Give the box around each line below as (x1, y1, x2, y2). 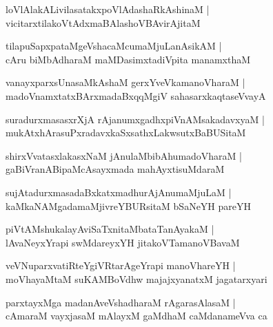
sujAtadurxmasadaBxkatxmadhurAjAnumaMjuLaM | (6, 184, 232, 199)
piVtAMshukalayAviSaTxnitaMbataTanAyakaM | (6, 222, 214, 236)
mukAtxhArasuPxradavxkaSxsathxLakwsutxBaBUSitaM (6, 125, 246, 140)
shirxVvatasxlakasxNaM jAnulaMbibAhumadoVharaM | (6, 148, 242, 162)
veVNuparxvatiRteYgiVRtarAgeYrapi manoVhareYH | (6, 258, 236, 273)
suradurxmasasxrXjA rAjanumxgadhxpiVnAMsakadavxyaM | (6, 112, 265, 126)
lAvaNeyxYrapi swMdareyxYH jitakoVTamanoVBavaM (6, 235, 240, 249)
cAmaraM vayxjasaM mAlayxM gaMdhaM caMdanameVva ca (6, 308, 267, 323)
